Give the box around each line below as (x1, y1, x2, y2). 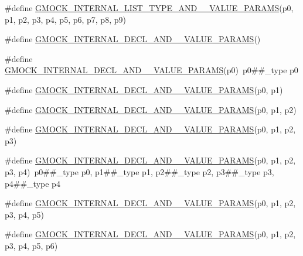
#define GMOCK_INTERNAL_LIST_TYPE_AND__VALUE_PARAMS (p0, (5, 2, 294, 13)
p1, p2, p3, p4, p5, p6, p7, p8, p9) (5, 13, 126, 25)
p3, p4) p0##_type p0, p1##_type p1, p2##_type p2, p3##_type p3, (5, 165, 274, 178)
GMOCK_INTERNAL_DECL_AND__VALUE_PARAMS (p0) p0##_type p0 (5, 64, 298, 76)
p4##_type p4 (5, 177, 60, 189)
